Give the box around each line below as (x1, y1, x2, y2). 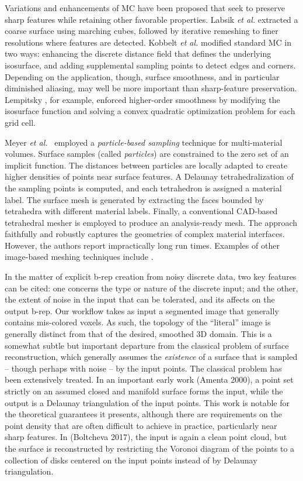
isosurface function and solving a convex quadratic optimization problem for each (5, 105, 295, 117)
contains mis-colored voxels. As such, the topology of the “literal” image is (5, 316, 271, 328)
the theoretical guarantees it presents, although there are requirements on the (5, 408, 283, 420)
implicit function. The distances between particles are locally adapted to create (5, 159, 288, 171)
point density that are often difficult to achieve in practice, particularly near (5, 419, 277, 431)
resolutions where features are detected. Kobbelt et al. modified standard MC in (5, 36, 291, 48)
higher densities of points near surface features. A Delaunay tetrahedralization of (5, 170, 294, 183)
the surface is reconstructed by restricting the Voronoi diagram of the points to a (5, 442, 295, 454)
